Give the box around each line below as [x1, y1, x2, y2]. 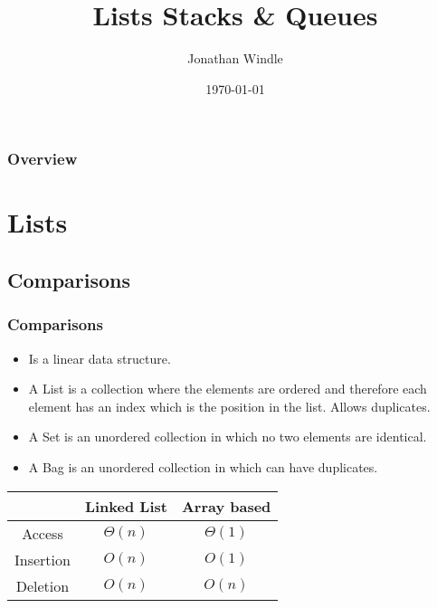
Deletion [15, 575, 70, 596]
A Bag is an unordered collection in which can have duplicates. [28, 457, 378, 476]
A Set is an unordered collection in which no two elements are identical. [28, 427, 427, 446]
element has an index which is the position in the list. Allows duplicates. [28, 396, 431, 415]
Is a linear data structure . [28, 348, 171, 367]
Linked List [84, 495, 167, 517]
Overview [7, 147, 78, 170]
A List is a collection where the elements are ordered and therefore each [28, 379, 427, 398]
